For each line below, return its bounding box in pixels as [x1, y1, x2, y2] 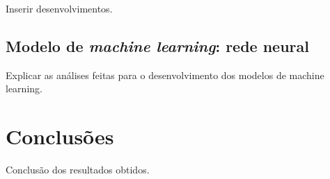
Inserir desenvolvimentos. [6, 1, 113, 15]
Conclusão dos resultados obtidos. [6, 162, 150, 177]
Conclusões [6, 122, 114, 151]
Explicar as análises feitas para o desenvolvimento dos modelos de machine [6, 67, 324, 82]
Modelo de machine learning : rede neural [6, 35, 309, 56]
